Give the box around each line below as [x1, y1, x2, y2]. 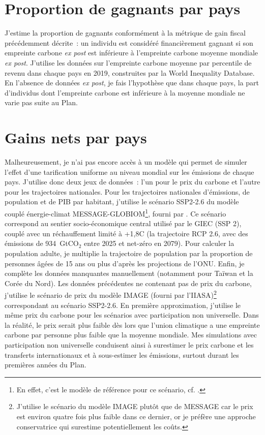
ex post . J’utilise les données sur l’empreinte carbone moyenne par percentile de [5, 57, 252, 68]
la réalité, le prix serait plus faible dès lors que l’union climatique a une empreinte [5, 319, 260, 330]
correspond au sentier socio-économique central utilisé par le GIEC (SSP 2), [5, 218, 242, 229]
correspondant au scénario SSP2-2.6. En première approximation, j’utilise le [5, 299, 241, 310]
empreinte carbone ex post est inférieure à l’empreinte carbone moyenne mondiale [5, 47, 258, 58]
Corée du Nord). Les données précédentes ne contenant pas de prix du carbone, [5, 277, 252, 288]
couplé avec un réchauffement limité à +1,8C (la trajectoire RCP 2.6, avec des [5, 228, 248, 238]
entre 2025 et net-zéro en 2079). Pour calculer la [84, 238, 234, 248]
